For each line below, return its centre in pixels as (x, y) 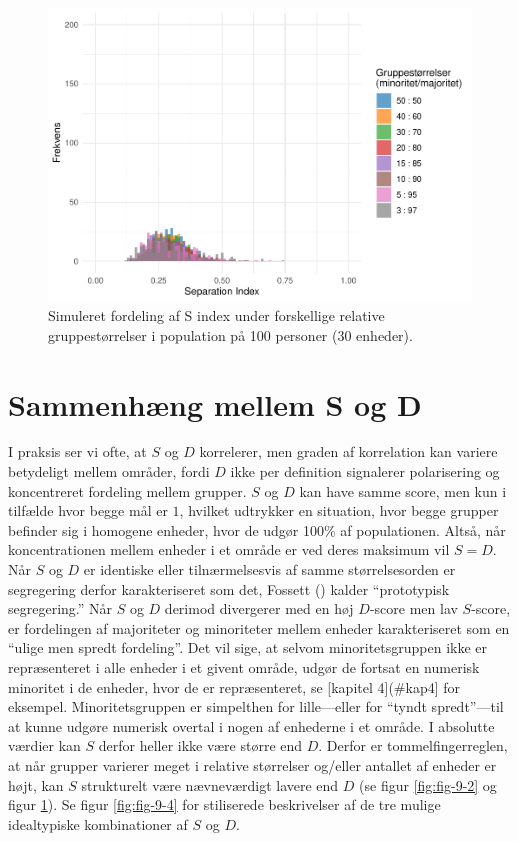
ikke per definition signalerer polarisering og (365, 471)
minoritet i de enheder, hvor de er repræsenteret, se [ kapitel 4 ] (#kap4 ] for (234, 686)
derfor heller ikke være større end (200, 745)
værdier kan (44, 745)
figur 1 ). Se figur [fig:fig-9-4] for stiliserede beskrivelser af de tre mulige (224, 804)
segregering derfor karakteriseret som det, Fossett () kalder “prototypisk (229, 588)
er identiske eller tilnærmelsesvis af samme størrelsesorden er (269, 569)
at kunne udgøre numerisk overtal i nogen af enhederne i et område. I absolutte (251, 725)
